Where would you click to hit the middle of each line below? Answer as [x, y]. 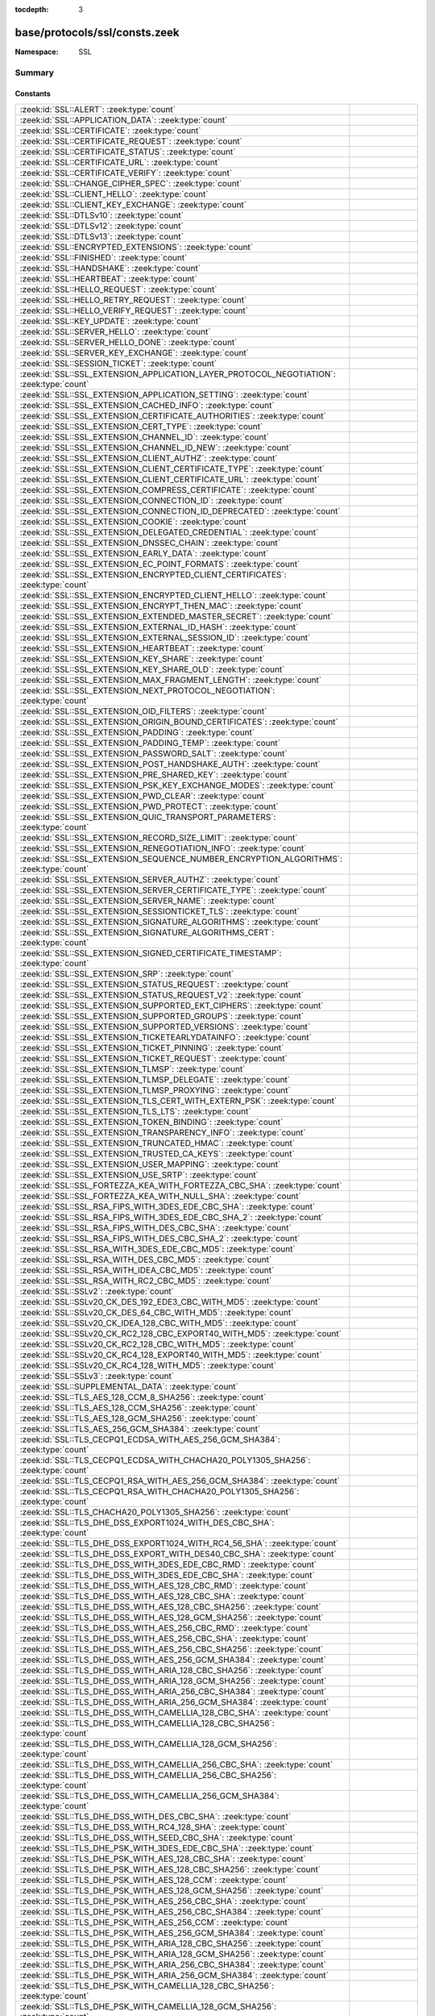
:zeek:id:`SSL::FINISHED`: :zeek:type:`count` [104, 257]
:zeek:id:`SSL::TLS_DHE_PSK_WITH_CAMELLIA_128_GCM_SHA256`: [148, 2006]
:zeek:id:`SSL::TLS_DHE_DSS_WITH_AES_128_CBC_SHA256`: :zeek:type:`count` [170, 1606]
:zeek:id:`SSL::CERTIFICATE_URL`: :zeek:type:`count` [120, 162]
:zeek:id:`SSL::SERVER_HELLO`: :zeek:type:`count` [115, 331]
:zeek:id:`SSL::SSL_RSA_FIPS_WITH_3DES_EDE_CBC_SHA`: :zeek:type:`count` [168, 1206]
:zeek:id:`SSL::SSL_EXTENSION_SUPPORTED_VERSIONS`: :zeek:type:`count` [165, 1027]
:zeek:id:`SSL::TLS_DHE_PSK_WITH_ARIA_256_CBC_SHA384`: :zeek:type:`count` [173, 1964]
